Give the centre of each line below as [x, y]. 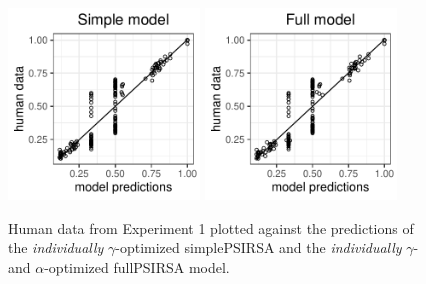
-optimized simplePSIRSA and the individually [258, 247]
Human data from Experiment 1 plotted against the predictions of [211, 227]
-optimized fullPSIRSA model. [137, 266]
